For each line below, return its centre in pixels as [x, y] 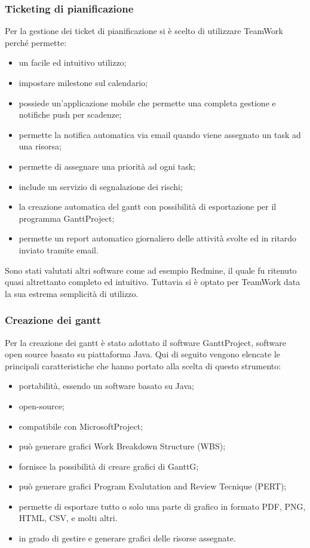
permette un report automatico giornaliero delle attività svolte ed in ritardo [158, 238]
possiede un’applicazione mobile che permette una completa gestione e [147, 102]
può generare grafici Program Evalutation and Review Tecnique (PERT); [153, 486]
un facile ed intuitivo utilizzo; [73, 62]
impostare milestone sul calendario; [83, 82]
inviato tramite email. [59, 249]
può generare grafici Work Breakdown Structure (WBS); [122, 446]
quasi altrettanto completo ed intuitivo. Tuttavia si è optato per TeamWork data [153, 282]
